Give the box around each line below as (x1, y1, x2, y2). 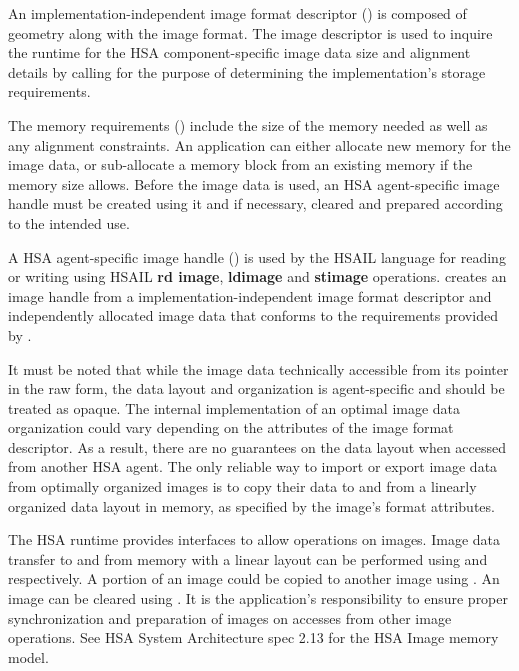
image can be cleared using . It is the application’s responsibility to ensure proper (8, 588, 508, 609)
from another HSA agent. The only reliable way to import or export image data (8, 456, 498, 477)
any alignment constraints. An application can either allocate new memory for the (8, 134, 511, 155)
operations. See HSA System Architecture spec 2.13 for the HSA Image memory (8, 627, 499, 648)
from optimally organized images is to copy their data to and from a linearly (8, 476, 477, 497)
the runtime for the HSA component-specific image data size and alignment (8, 42, 471, 63)
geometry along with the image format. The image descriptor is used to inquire (8, 22, 493, 43)
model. (8, 646, 49, 667)
